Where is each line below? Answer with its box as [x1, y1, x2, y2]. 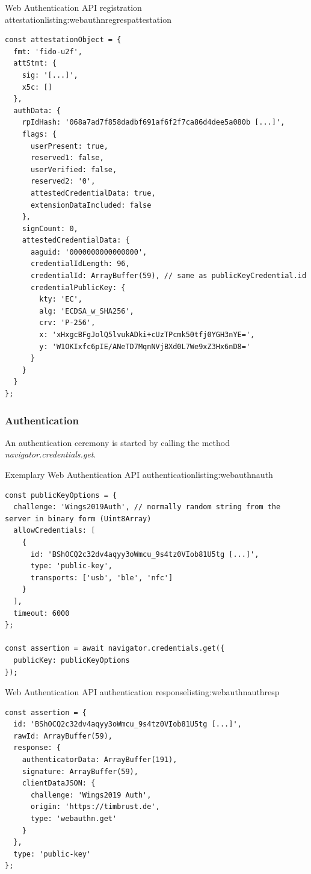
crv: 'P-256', [39, 318, 96, 327]
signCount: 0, [22, 224, 78, 233]
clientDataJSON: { [22, 779, 96, 788]
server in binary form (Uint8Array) [5, 514, 152, 523]
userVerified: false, [30, 165, 117, 174]
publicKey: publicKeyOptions [13, 655, 130, 665]
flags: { [22, 129, 57, 138]
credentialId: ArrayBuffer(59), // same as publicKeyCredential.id [30, 271, 307, 280]
